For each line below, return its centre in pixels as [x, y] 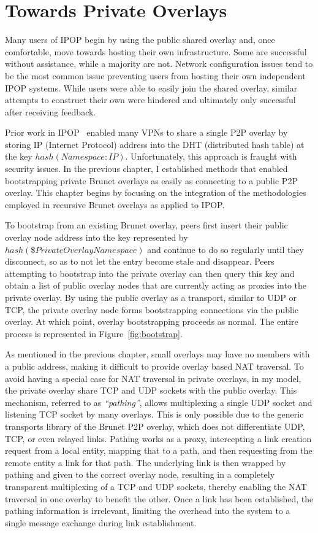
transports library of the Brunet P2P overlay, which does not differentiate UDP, [155, 426]
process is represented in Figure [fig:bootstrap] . [94, 333]
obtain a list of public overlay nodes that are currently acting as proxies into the [156, 285]
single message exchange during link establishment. [101, 522]
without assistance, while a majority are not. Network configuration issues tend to [159, 64]
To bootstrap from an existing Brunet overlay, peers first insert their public [146, 225]
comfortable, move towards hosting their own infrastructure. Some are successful [156, 51]
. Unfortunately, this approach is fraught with [211, 156]
